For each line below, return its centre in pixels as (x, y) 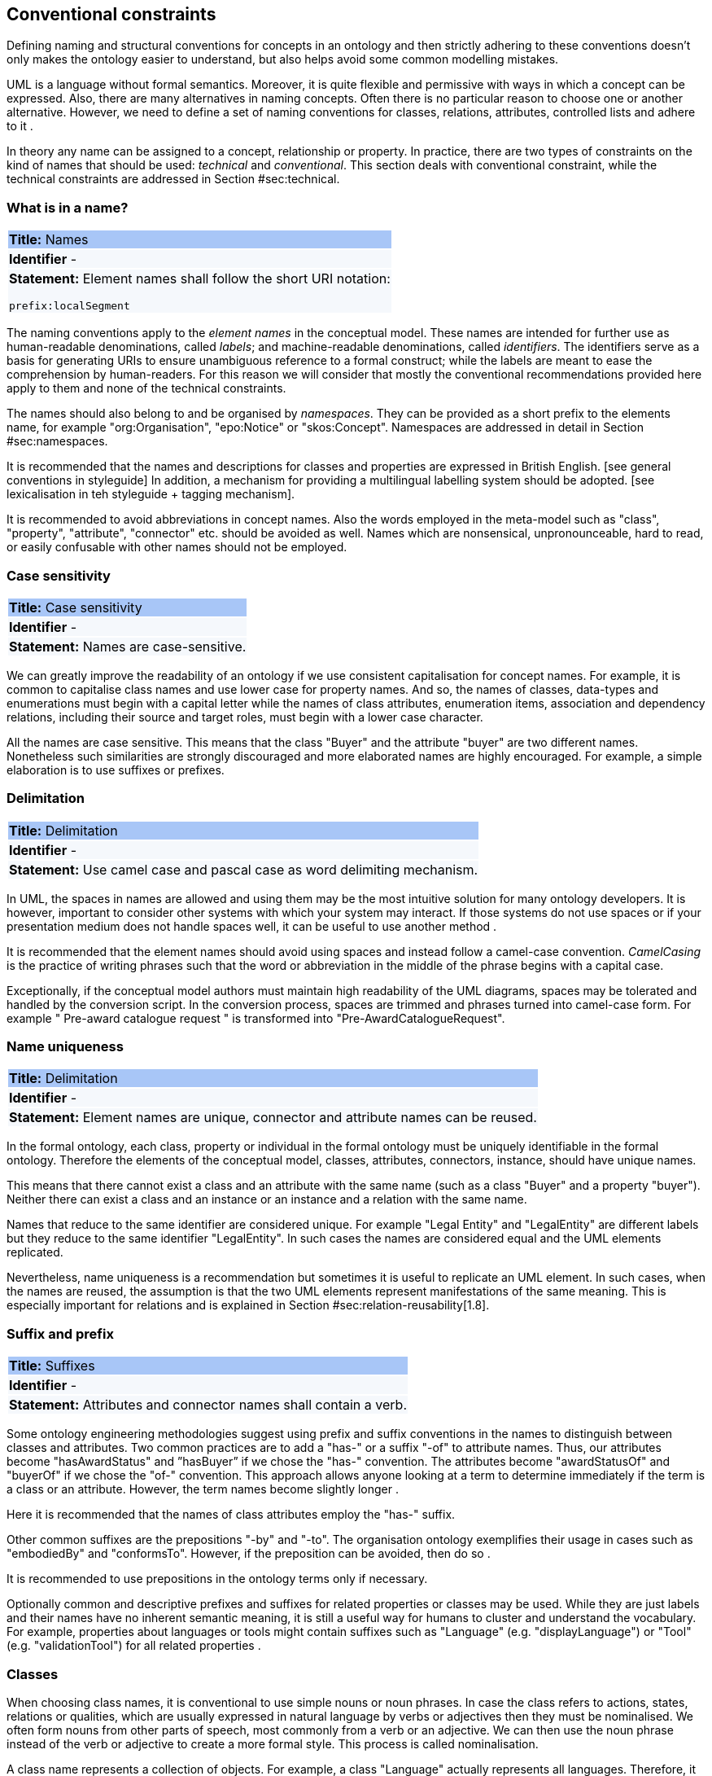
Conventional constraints (111, 14)
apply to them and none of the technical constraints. (146, 388)
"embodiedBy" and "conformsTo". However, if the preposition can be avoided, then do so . (249, 1554)
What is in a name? (68, 207)
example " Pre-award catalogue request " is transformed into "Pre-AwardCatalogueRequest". (256, 1018)
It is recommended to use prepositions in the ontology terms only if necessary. (217, 1579)
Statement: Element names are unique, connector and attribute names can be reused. (273, 1118)
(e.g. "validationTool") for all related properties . (134, 1646)
